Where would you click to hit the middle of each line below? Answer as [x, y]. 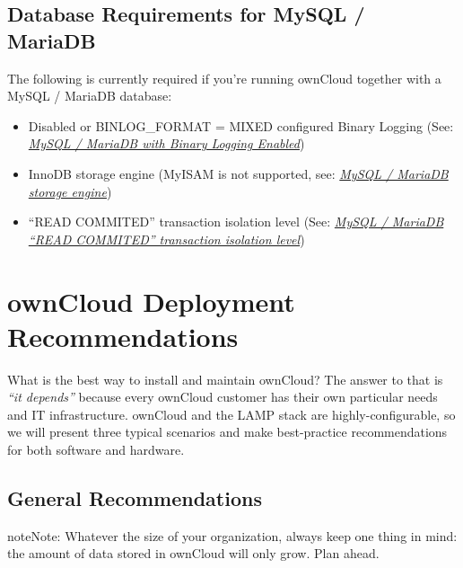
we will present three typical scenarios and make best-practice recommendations [227, 432]
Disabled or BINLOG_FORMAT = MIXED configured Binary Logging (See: [241, 125]
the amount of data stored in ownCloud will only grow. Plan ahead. [193, 553]
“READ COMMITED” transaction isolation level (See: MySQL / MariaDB [236, 222]
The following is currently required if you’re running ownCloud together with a [224, 78]
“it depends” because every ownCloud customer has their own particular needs [223, 397]
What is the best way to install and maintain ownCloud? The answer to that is [225, 379]
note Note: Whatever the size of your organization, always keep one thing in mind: [232, 535]
